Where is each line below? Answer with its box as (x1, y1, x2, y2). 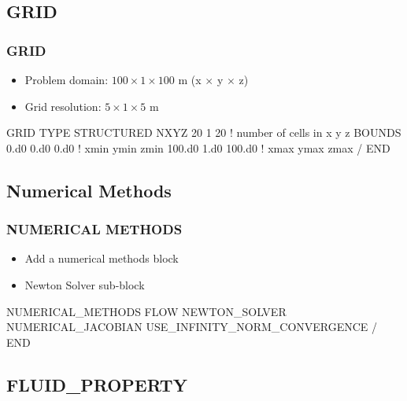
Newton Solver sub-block (24, 276, 145, 292)
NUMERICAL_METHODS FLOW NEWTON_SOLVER (6, 303, 287, 319)
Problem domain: (24, 72, 109, 87)
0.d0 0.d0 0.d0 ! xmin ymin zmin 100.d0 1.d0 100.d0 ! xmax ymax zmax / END (6, 139, 390, 156)
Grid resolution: (24, 97, 102, 114)
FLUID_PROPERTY (6, 372, 187, 396)
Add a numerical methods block (24, 250, 179, 267)
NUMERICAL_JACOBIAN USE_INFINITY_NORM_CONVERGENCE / (6, 318, 378, 335)
